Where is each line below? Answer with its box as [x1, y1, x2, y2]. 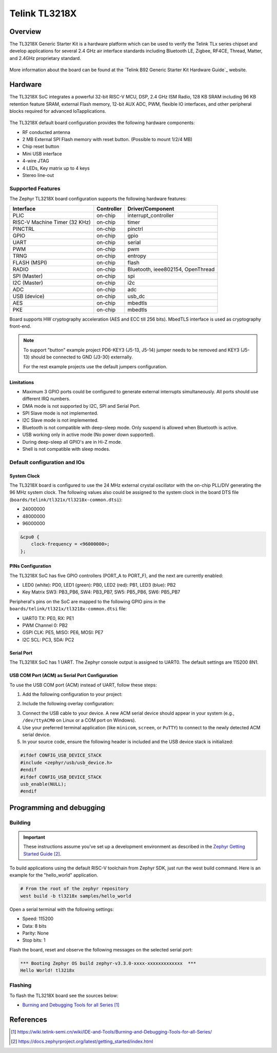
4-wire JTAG [22, 158, 49, 164]
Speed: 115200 [22, 916, 54, 922]
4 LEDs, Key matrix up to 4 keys [22, 165, 90, 171]
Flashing [9, 982, 32, 989]
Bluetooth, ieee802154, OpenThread [127, 266, 215, 273]
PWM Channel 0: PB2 [22, 622, 68, 628]
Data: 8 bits [22, 923, 47, 929]
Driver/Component [127, 205, 174, 212]
